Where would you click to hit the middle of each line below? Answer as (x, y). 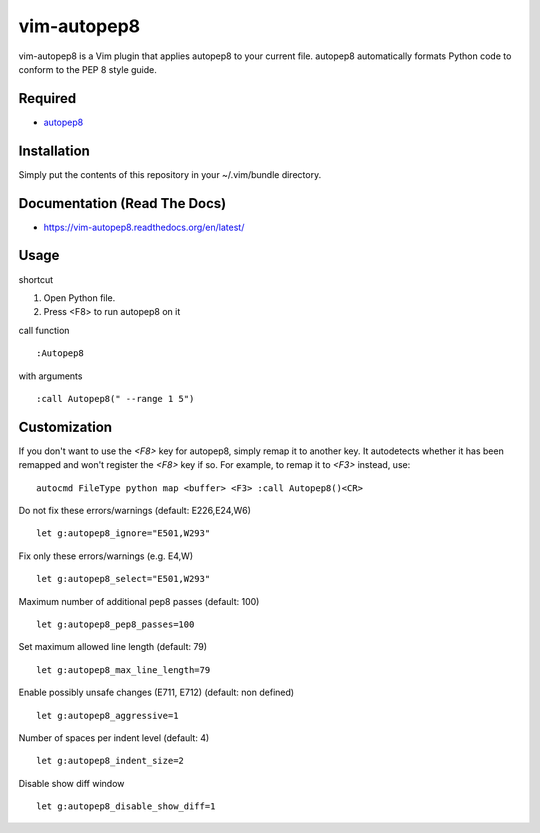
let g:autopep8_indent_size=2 (110, 761)
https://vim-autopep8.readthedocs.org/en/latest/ (144, 227)
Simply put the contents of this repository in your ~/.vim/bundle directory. (170, 174)
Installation (54, 150)
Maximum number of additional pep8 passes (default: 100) (139, 601)
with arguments (50, 376)
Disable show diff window (71, 783)
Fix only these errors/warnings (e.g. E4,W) (106, 556)
